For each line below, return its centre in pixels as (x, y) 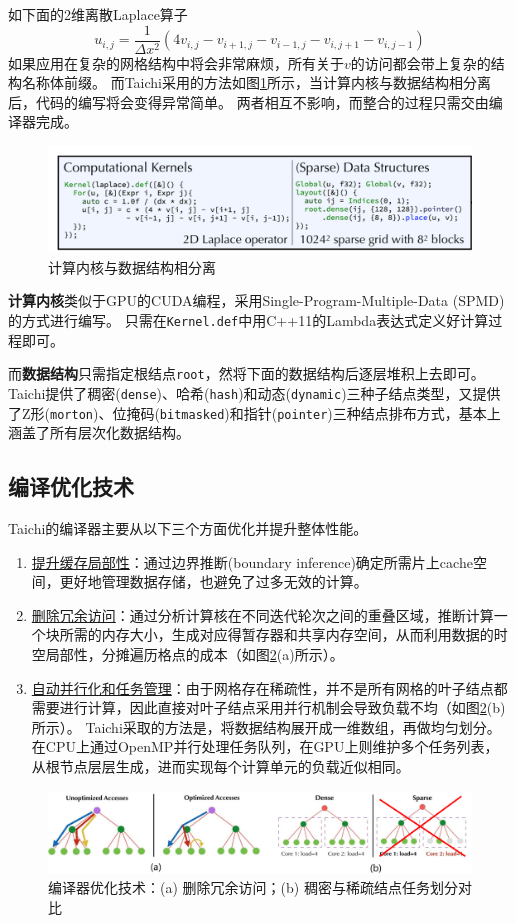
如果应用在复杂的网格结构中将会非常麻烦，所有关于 (176, 62)
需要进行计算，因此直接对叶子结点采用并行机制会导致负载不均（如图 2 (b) (268, 707)
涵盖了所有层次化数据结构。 (99, 432)
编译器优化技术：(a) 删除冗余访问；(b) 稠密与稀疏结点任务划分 (253, 887)
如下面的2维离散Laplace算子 (98, 14)
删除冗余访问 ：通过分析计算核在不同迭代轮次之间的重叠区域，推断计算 (262, 614)
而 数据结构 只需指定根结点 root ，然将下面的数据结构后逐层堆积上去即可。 (246, 373)
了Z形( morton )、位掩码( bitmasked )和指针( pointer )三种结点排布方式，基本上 (254, 412)
